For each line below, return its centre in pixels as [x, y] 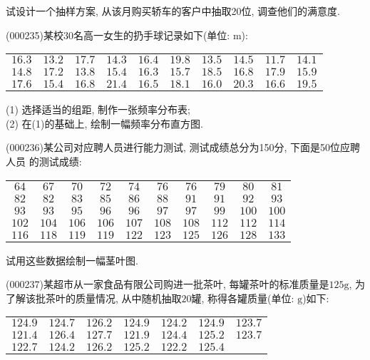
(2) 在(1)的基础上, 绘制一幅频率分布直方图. [104, 123]
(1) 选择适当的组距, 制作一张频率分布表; [98, 109]
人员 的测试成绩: [44, 161]
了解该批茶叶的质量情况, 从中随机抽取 [94, 298]
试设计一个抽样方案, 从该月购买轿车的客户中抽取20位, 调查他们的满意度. [173, 11]
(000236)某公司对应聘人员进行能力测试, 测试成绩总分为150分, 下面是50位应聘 [183, 147]
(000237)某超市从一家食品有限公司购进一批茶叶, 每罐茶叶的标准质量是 [168, 284]
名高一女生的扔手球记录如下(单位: [151, 35]
